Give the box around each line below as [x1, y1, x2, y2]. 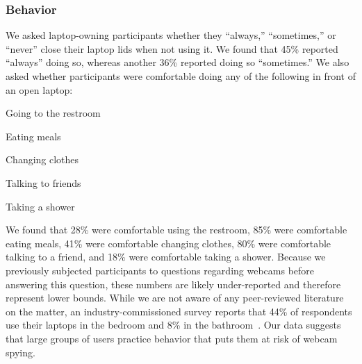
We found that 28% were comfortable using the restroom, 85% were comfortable [6, 222, 347, 237]
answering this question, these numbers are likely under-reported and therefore [6, 276, 341, 291]
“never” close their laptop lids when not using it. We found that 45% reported [6, 41, 338, 56]
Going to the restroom [6, 106, 101, 120]
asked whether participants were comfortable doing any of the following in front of [6, 69, 356, 83]
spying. [6, 345, 35, 359]
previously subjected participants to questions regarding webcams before [6, 263, 315, 277]
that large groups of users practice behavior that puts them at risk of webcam [6, 331, 338, 345]
